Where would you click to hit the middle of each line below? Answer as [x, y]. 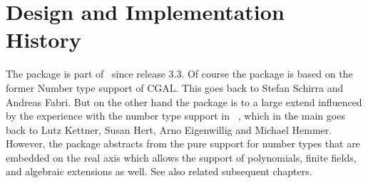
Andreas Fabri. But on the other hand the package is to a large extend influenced [184, 101]
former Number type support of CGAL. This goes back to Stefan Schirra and [175, 87]
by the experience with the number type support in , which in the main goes [175, 116]
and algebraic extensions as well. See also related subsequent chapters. [159, 171]
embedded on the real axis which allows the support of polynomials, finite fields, [181, 157]
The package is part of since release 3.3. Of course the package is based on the [179, 74]
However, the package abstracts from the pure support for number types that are [183, 143]
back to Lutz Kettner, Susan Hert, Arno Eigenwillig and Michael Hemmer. [169, 129]
